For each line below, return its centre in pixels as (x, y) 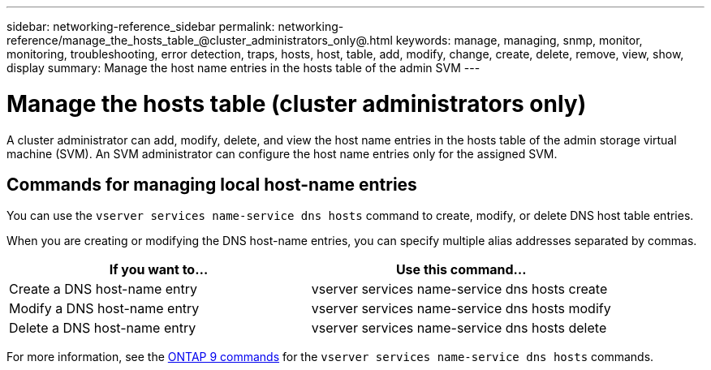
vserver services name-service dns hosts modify (461, 309)
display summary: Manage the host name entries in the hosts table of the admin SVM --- (243, 68)
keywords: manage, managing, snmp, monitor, (519, 40)
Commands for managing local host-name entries (212, 184)
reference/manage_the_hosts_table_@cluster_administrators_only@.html (200, 40)
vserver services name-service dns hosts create (459, 289)
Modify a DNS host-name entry (104, 309)
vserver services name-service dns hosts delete (459, 328)
